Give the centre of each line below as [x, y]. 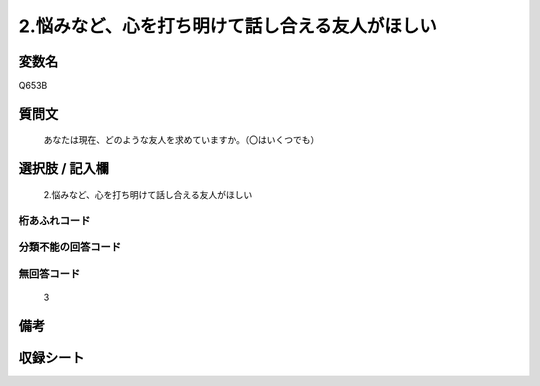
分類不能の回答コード [70, 247]
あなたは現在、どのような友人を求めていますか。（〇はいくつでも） [181, 140]
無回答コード [49, 273]
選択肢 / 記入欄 [64, 168]
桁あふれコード [54, 220]
